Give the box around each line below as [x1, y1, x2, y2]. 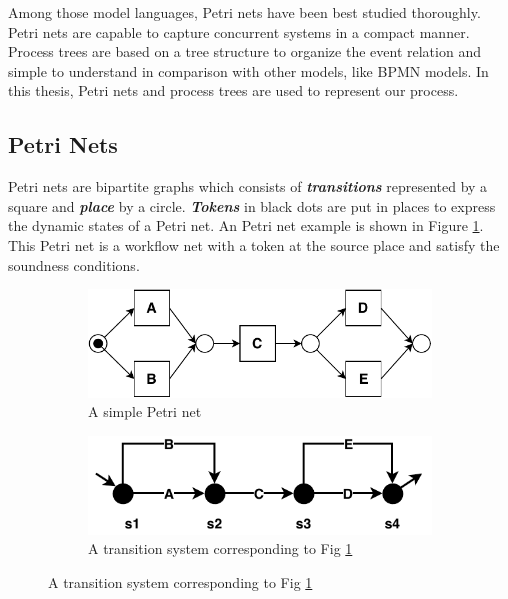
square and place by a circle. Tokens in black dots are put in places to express [8, 195, 496, 216]
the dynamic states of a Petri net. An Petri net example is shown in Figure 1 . [8, 215, 484, 236]
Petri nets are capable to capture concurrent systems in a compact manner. [8, 21, 470, 42]
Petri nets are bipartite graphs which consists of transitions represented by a [8, 176, 488, 197]
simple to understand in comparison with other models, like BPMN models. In [8, 60, 489, 81]
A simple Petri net [88, 401, 202, 422]
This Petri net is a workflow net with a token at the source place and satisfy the [8, 234, 500, 255]
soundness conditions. [8, 254, 140, 275]
